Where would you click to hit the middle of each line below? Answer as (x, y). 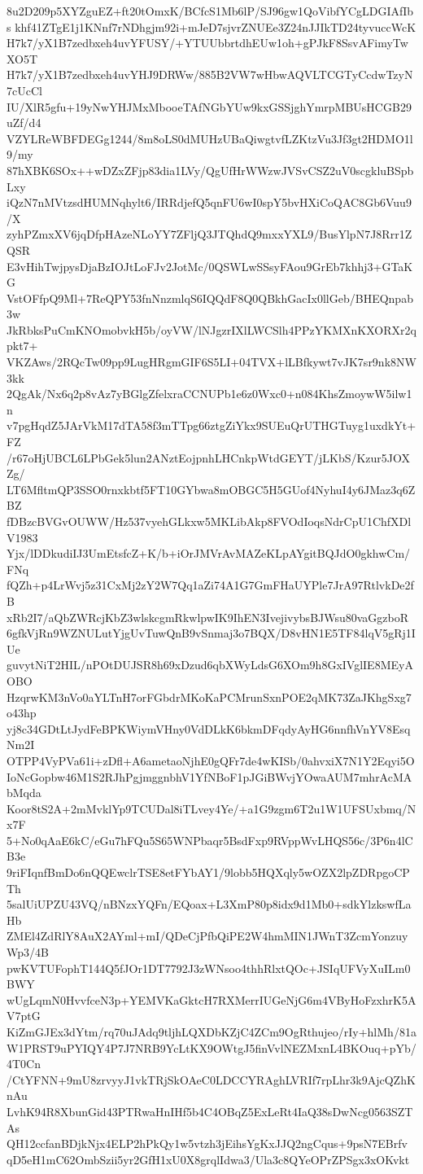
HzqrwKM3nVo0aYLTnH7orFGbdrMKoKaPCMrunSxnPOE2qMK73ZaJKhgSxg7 (209, 697)
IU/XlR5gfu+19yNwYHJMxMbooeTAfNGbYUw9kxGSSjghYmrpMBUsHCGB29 (209, 106)
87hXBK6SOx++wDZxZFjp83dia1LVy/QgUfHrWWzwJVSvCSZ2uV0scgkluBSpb (210, 170)
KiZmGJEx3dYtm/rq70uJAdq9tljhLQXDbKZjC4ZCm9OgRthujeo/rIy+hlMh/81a (211, 1032)
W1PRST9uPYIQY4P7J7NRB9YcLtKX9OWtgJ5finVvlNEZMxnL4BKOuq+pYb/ (211, 1047)
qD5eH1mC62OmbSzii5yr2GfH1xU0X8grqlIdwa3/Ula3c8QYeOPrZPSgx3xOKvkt (208, 1159)
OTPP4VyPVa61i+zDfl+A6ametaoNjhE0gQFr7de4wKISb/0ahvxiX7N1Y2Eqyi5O (211, 760)
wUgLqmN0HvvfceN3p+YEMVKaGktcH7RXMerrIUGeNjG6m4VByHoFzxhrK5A (211, 999)
